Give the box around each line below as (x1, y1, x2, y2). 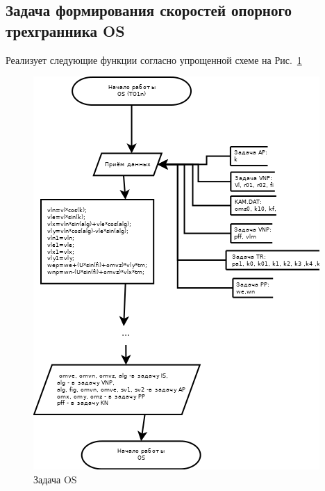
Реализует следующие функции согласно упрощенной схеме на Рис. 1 (6, 52, 302, 67)
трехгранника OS (6, 19, 125, 41)
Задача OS (33, 472, 77, 486)
